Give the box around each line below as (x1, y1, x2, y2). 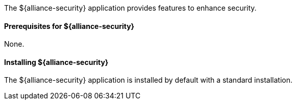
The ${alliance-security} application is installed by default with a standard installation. (4, 76, 292, 85)
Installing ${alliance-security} (4, 57, 109, 66)
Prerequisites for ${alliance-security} (4, 21, 135, 30)
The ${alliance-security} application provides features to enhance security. (4, 4, 257, 12)
